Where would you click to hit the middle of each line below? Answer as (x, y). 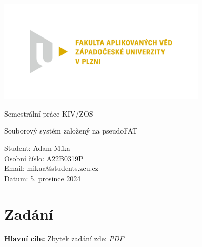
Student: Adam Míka (37, 148)
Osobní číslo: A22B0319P (44, 158)
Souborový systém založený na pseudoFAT (71, 131)
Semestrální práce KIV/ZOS (49, 113)
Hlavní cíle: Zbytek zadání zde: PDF (64, 238)
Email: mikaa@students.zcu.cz (51, 168)
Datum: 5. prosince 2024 (43, 178)
